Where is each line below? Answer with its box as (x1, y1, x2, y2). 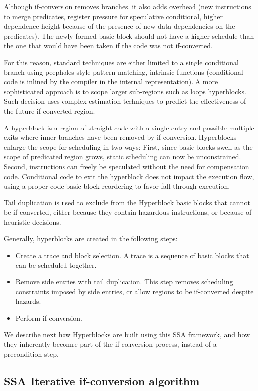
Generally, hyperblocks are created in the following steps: (4, 233, 178, 244)
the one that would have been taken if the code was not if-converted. (4, 40, 213, 51)
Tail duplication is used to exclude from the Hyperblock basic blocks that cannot (4, 197, 250, 207)
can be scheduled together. (15, 260, 97, 270)
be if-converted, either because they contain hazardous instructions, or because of (4, 207, 252, 217)
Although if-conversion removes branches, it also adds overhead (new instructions (4, 1, 251, 11)
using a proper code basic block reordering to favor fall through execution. (4, 181, 230, 191)
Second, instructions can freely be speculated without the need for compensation (4, 161, 249, 171)
